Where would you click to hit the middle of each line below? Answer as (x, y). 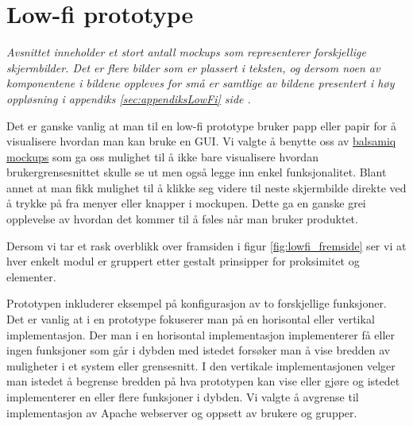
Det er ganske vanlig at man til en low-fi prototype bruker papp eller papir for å (201, 125)
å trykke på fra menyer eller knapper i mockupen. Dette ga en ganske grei (186, 203)
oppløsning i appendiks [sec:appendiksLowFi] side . (129, 98)
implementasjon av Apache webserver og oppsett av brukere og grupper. (182, 412)
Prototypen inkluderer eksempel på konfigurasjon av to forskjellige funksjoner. (197, 303)
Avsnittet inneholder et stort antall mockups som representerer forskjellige (186, 52)
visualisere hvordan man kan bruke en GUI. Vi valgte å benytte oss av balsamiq (201, 141)
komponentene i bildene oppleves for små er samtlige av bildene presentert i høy (201, 83)
